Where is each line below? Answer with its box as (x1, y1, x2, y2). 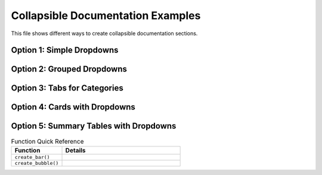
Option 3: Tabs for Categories (11, 83, 123, 93)
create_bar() (14, 154, 50, 160)
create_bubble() (14, 160, 59, 166)
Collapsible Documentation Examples (11, 9, 201, 22)
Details (65, 146, 86, 154)
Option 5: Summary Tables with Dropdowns (11, 121, 177, 131)
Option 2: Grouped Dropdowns (11, 64, 128, 74)
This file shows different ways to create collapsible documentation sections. (11, 30, 198, 37)
